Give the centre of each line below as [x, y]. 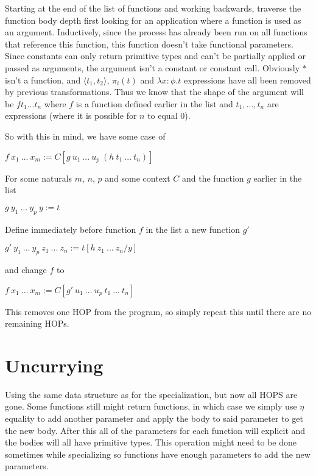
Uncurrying [54, 365]
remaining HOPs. [37, 323]
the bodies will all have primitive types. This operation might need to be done [151, 442]
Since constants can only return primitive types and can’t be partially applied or [155, 56]
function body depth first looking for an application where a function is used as [153, 20]
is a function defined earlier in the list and [154, 103]
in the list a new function [193, 229]
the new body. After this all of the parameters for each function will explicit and [155, 430]
